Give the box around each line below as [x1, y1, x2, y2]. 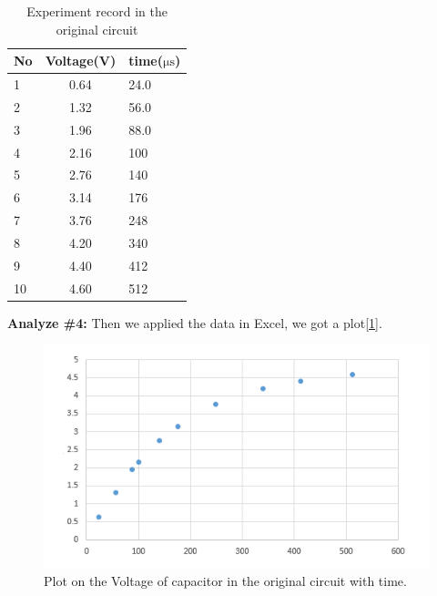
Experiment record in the [26, 2, 168, 20]
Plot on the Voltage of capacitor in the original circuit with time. [44, 571, 407, 591]
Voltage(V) [45, 51, 117, 70]
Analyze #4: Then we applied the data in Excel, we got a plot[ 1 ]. [7, 313, 382, 332]
